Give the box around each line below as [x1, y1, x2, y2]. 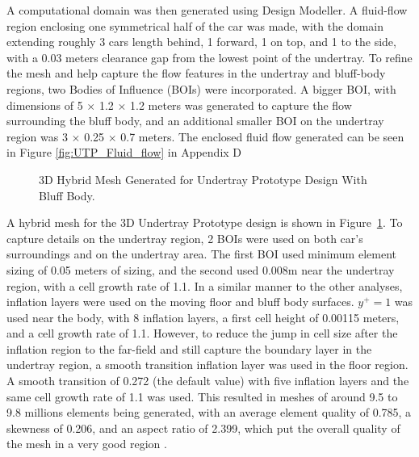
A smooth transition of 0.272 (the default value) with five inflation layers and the [6, 372, 409, 389]
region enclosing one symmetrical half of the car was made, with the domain [6, 17, 383, 34]
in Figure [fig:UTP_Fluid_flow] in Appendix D [6, 144, 242, 161]
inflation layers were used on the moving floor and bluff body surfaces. [6, 293, 354, 310]
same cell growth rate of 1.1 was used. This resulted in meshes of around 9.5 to [6, 388, 398, 405]
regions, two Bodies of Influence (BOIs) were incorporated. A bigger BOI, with [6, 80, 396, 97]
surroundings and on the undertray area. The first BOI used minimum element [6, 245, 396, 262]
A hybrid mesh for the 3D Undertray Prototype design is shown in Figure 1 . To [6, 214, 403, 231]
